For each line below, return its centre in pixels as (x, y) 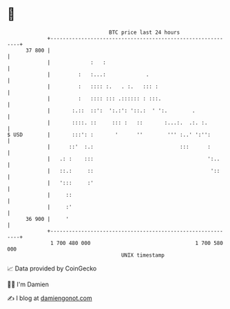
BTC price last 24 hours (145, 32)
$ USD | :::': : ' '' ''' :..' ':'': (109, 135)
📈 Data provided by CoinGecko (52, 268)
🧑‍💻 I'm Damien (28, 284)
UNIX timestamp (143, 255)
